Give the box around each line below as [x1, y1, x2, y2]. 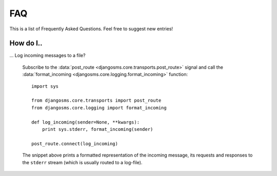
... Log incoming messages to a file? [9, 52, 86, 58]
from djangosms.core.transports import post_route [31, 97, 162, 104]
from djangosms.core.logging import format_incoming [31, 105, 167, 110]
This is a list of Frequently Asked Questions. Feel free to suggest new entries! [9, 26, 173, 32]
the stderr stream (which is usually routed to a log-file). [22, 159, 143, 165]
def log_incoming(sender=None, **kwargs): [31, 119, 140, 125]
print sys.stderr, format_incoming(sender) [42, 126, 153, 132]
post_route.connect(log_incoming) [31, 141, 118, 146]
